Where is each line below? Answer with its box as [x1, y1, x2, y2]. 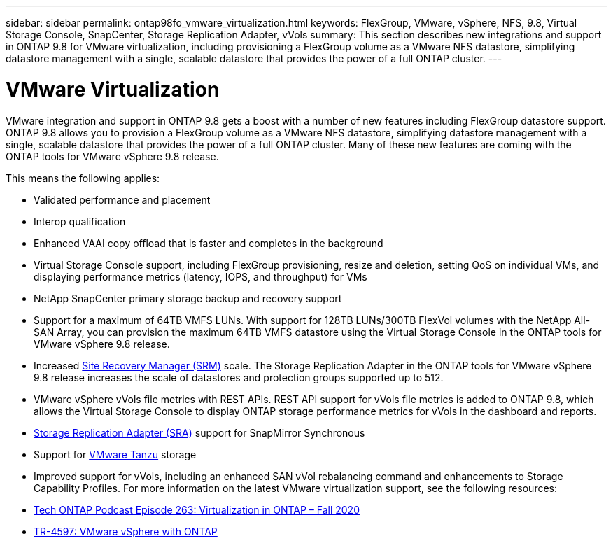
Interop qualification [34, 215, 126, 227]
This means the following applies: [6, 171, 160, 184]
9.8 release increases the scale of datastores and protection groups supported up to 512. [34, 371, 444, 383]
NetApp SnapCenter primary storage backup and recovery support [34, 292, 342, 304]
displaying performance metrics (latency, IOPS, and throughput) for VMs [34, 270, 367, 283]
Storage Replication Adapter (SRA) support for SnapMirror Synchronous [34, 426, 365, 439]
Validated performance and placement [34, 193, 211, 206]
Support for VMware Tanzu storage [34, 448, 197, 460]
